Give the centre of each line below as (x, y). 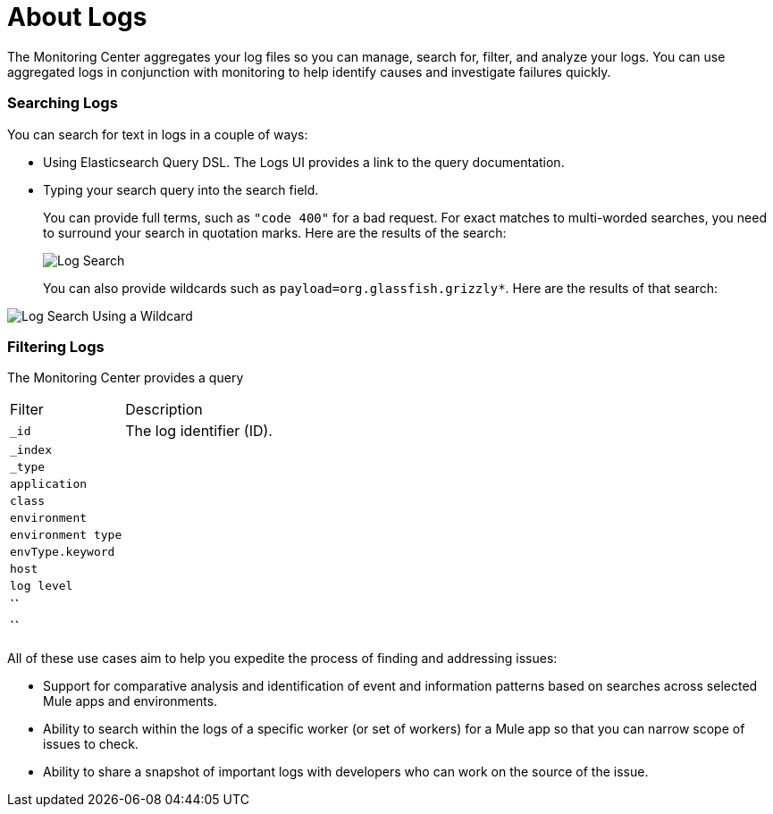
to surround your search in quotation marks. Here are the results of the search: (275, 232)
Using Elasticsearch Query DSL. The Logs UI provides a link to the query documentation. (304, 162)
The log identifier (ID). (199, 431)
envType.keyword (63, 552)
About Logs (77, 17)
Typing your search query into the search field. (181, 189)
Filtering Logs (56, 346)
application (49, 484)
